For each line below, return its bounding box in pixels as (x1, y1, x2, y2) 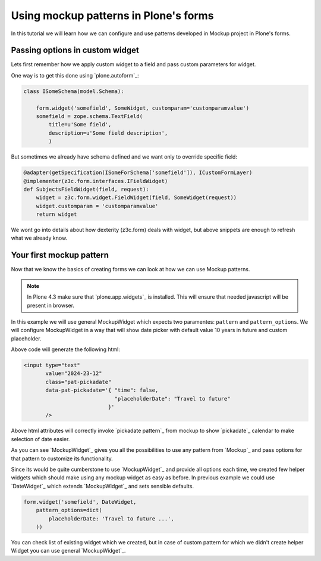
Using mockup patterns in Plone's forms (11, 9, 214, 22)
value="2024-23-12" (45, 370, 102, 377)
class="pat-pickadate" (45, 379, 112, 385)
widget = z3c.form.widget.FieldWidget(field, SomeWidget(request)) (36, 194, 237, 201)
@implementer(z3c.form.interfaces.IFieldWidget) (23, 178, 168, 184)
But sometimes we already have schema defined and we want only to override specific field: (11, 153, 238, 160)
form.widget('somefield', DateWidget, (23, 498, 137, 505)
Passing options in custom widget (11, 45, 139, 55)
